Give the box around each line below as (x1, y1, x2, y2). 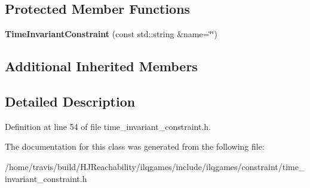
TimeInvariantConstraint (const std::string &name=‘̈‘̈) (5, 28, 217, 40)
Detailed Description (5, 92, 136, 110)
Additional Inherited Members (5, 57, 198, 75)
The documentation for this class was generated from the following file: (5, 140, 265, 153)
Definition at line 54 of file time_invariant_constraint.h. (5, 120, 211, 132)
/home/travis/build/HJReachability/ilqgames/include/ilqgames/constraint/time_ (5, 160, 305, 172)
